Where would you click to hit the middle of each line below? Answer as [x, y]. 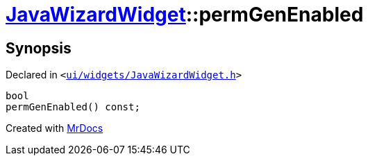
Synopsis [39, 48]
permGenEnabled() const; [73, 107]
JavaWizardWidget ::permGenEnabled [185, 15]
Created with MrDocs [55, 128]
